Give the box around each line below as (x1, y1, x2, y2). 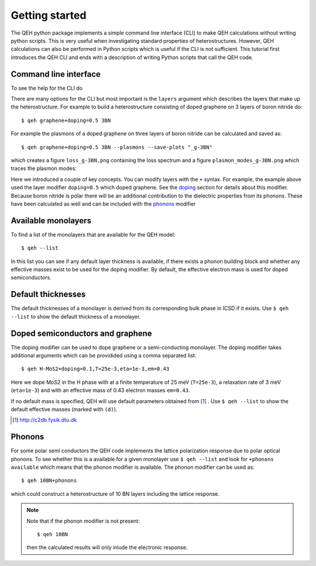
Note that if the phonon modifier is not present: (26, 517, 140, 524)
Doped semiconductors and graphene (11, 328, 152, 338)
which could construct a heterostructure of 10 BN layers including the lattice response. (11, 490, 219, 497)
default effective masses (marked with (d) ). (11, 405, 118, 412)
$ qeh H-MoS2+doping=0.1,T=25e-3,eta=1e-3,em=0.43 (21, 366, 170, 372)
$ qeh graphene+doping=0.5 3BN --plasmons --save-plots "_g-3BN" (21, 144, 213, 151)
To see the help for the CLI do (11, 84, 83, 91)
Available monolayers (11, 216, 92, 226)
